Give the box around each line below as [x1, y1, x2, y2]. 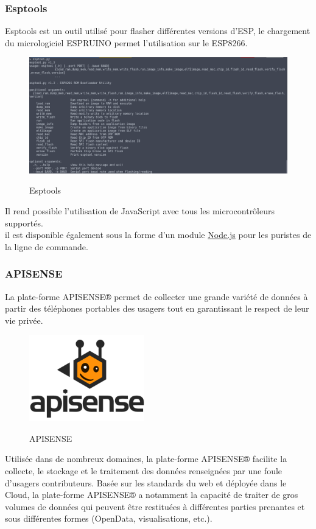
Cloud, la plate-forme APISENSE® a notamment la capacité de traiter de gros [5, 488, 298, 501]
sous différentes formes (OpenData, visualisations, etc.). [5, 512, 212, 525]
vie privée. [5, 314, 43, 326]
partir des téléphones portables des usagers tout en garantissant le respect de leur [5, 302, 309, 315]
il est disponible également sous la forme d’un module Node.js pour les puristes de [5, 228, 312, 241]
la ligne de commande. [5, 240, 88, 253]
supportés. [5, 216, 43, 229]
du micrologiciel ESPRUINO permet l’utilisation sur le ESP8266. [5, 36, 248, 49]
